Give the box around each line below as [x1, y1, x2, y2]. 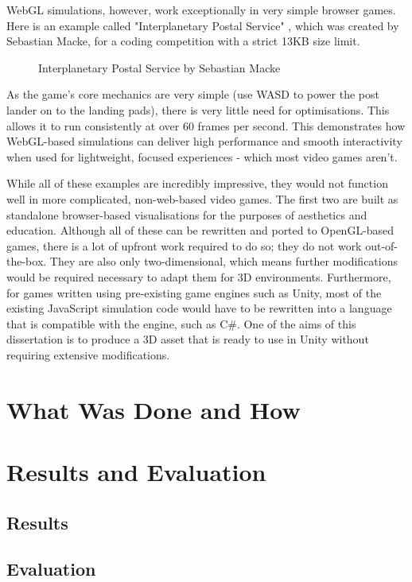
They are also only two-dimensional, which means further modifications [49, 253, 398, 270]
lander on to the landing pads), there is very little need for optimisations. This [6, 101, 390, 118]
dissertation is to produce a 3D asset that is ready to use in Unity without [6, 331, 369, 347]
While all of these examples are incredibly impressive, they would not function [6, 175, 388, 192]
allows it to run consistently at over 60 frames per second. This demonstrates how [6, 117, 406, 134]
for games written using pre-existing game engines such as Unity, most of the [6, 284, 382, 301]
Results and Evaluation [6, 456, 266, 488]
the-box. [6, 253, 47, 270]
